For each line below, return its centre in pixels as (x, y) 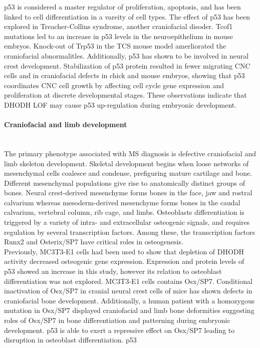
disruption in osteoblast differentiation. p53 (70, 340)
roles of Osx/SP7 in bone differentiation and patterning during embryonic (117, 320)
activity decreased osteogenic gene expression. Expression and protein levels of (124, 261)
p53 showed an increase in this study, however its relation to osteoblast (113, 271)
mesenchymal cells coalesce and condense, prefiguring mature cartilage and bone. (128, 173)
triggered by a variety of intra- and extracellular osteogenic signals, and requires (127, 222)
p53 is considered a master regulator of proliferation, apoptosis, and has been (122, 7)
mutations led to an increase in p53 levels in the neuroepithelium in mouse (118, 36)
